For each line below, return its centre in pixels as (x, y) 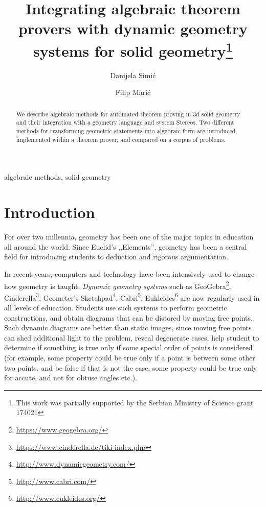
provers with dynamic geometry (133, 28)
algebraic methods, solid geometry (58, 177)
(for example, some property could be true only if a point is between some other (130, 357)
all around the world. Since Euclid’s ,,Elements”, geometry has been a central (126, 246)
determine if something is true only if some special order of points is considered (128, 347)
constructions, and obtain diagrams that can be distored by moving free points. (128, 317)
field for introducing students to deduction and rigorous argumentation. (116, 257)
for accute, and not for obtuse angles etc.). (71, 378)
